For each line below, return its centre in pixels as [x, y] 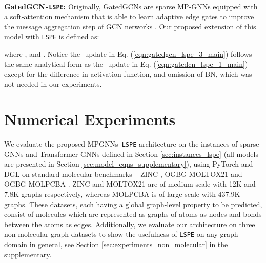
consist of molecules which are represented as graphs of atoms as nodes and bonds [133, 214]
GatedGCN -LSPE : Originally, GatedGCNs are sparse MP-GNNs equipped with [131, 6]
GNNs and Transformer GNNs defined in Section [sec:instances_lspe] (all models [131, 154]
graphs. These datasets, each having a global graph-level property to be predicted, [133, 204]
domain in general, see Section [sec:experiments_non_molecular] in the [116, 244]
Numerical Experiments [90, 119]
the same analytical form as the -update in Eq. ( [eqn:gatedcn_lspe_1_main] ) [126, 64]
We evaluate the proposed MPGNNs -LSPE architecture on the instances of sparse [132, 144]
